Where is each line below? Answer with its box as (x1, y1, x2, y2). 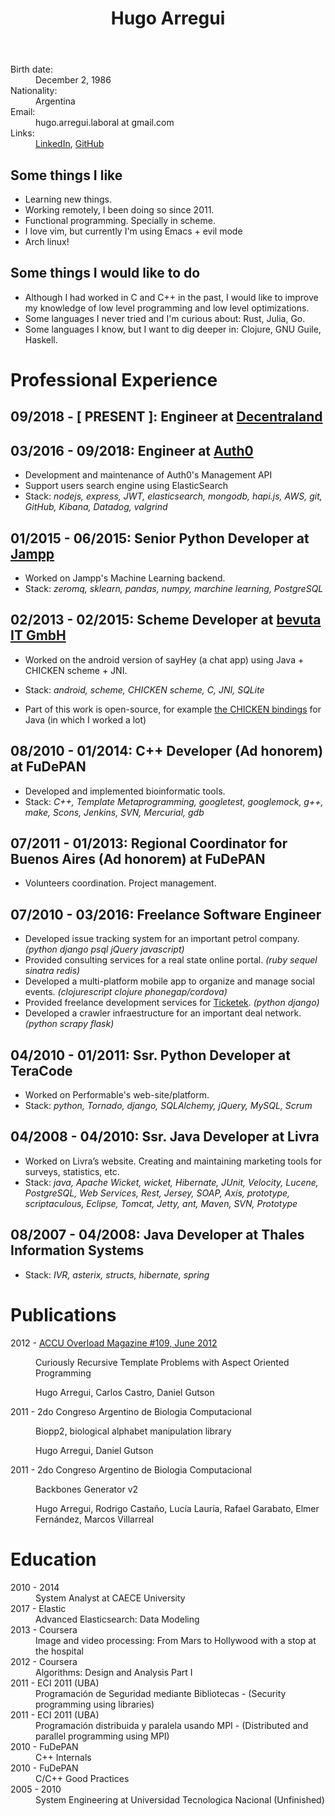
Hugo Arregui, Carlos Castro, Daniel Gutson (35, 1386, 215, 1398)
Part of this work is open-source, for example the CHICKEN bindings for (24, 703, 322, 715)
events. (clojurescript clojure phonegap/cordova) (24, 986, 228, 998)
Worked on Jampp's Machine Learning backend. (24, 572, 226, 584)
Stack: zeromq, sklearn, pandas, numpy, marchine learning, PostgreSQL (24, 583, 324, 595)
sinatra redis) (24, 965, 81, 977)
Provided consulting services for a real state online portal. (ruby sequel (24, 954, 318, 966)
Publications (10, 1303, 117, 1326)
